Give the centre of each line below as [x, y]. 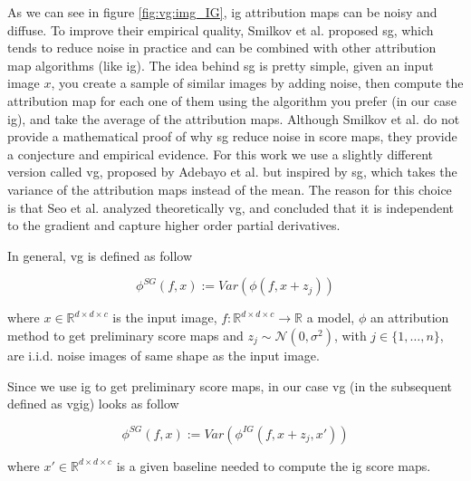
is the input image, [165, 317]
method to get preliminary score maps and [125, 335]
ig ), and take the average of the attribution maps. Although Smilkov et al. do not [234, 118]
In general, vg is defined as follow [100, 255]
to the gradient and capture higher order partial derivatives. [174, 225]
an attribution [409, 317]
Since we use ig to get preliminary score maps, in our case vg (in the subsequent [230, 385]
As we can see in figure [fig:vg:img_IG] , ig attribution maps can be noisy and [222, 12]
